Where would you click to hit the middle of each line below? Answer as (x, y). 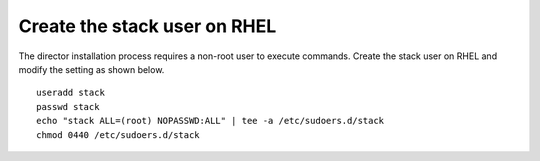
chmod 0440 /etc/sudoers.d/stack (118, 134)
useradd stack (70, 93)
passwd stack (68, 106)
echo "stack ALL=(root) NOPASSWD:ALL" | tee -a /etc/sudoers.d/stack (210, 121)
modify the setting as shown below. (91, 69)
